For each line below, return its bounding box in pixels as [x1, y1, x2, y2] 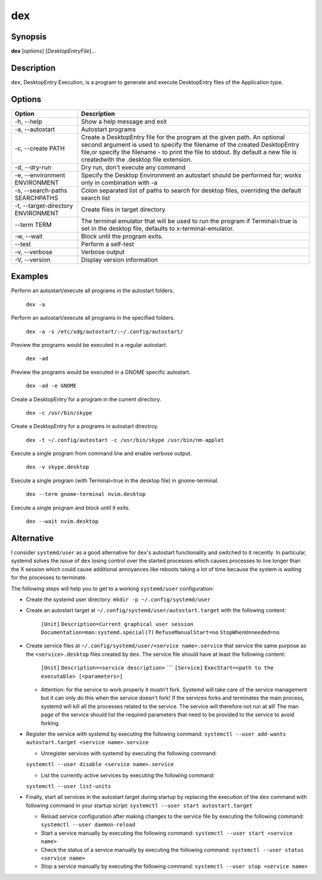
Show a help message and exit [80, 117, 167, 125]
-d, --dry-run [14, 163, 52, 171]
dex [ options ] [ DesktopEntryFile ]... [11, 48, 96, 55]
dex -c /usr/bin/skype [26, 409, 92, 416]
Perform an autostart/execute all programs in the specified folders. [11, 314, 175, 321]
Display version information [80, 255, 158, 264]
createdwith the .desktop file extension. [80, 155, 193, 163]
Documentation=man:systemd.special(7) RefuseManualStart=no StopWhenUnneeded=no [41, 629, 280, 636]
